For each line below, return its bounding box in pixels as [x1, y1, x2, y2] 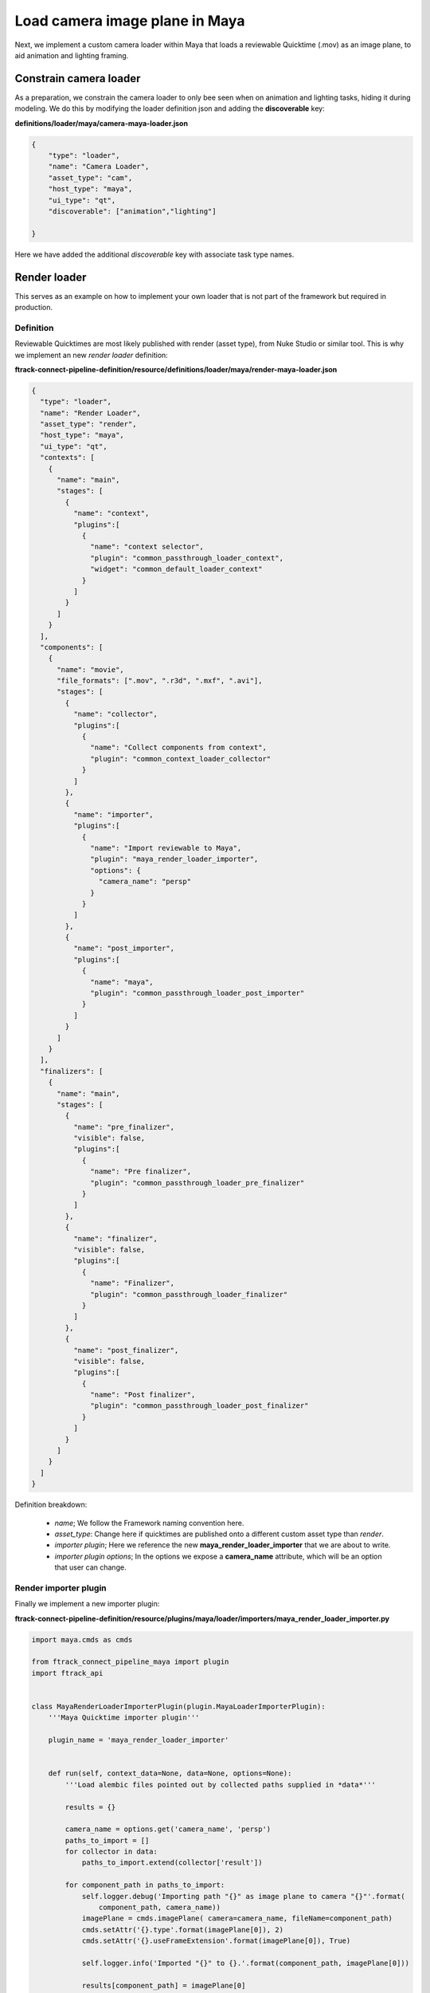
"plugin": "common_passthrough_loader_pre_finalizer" [90, 1178, 305, 1187]
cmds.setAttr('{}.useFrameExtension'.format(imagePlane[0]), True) [81, 1936, 351, 1945]
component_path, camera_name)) [98, 1903, 221, 1912]
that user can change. [54, 1563, 127, 1572]
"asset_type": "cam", [48, 173, 133, 183]
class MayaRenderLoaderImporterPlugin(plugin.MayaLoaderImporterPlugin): [31, 1702, 326, 1711]
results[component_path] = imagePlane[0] [81, 1981, 246, 1990]
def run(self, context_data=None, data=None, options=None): [48, 1769, 292, 1778]
